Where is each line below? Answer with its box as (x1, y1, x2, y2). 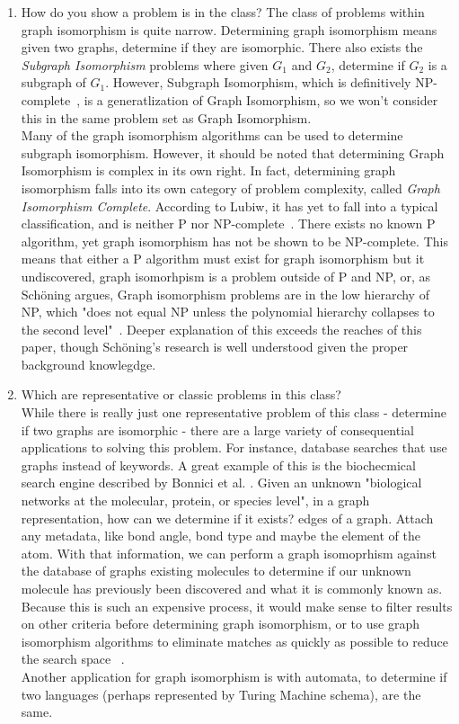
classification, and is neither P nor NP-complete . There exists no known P (21, 214, 436, 233)
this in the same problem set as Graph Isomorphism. (21, 108, 312, 127)
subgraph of (21, 73, 86, 92)
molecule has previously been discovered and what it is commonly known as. (21, 579, 443, 597)
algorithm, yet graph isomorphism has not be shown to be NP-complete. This (21, 231, 448, 250)
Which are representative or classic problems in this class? (21, 385, 341, 404)
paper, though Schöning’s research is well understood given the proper (21, 337, 409, 356)
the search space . (21, 649, 125, 668)
